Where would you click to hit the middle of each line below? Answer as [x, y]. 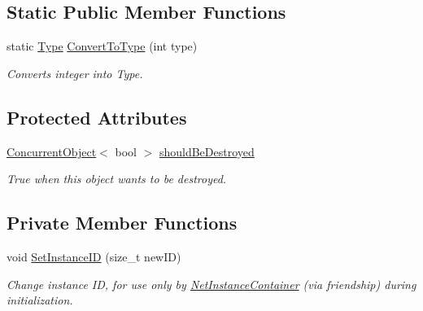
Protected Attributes [97, 117]
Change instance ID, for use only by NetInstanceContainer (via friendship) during [211, 284]
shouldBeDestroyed [207, 151]
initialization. [40, 300]
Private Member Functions [122, 223]
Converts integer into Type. [75, 73]
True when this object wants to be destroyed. [117, 179]
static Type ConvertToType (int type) [102, 46]
